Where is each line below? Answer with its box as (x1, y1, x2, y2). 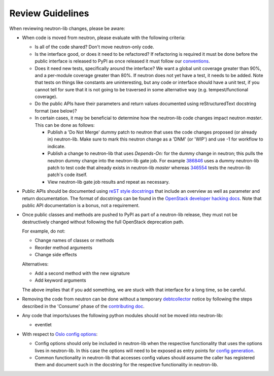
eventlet (35, 322, 52, 328)
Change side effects (35, 252, 77, 258)
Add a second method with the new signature (35, 270, 130, 277)
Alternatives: (22, 261, 49, 267)
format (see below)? (35, 108, 77, 114)
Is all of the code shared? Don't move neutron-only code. (35, 44, 154, 50)
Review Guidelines (9, 8, 89, 19)
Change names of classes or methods (35, 237, 114, 244)
